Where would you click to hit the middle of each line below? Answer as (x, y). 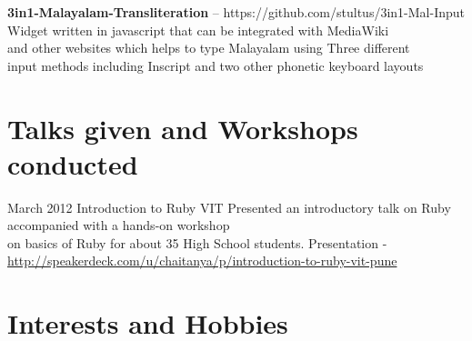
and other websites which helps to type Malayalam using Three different (209, 48)
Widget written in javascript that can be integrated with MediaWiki (198, 30)
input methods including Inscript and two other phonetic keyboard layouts (216, 65)
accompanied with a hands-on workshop (119, 225)
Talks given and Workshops (183, 128)
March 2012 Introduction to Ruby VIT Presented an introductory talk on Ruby (229, 207)
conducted (73, 163)
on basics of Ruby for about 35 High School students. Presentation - (197, 242)
